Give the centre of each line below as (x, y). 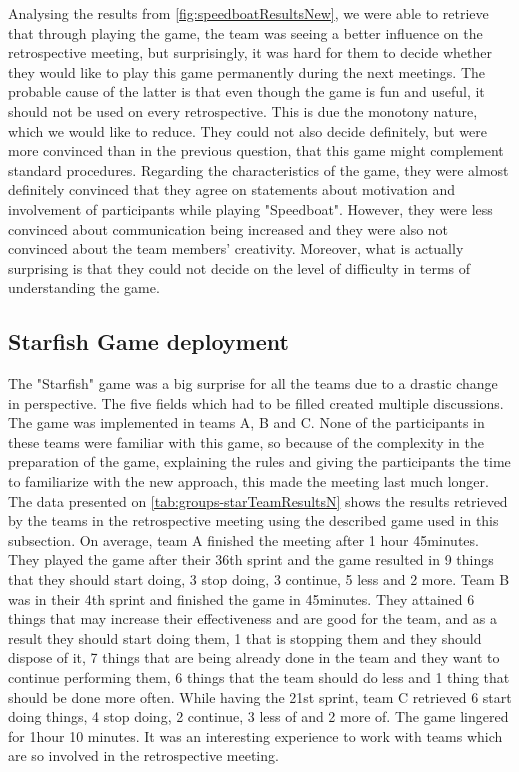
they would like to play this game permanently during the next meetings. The (247, 71)
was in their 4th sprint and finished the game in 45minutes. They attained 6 (241, 598)
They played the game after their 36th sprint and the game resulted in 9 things (251, 559)
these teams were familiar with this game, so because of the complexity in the (246, 441)
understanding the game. (84, 287)
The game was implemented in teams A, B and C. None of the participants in (246, 422)
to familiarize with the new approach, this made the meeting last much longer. (248, 481)
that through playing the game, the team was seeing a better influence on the (245, 32)
